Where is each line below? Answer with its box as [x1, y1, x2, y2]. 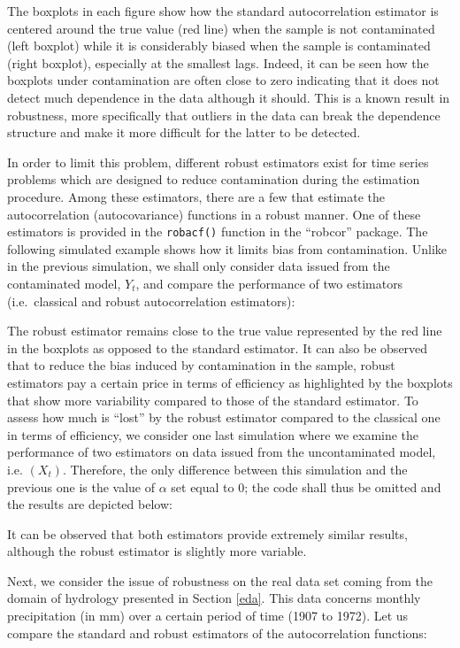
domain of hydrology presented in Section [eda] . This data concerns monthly [7, 589, 421, 607]
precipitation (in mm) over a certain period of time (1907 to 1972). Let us [7, 606, 409, 625]
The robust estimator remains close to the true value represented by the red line [7, 321, 442, 340]
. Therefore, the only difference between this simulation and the [62, 459, 408, 478]
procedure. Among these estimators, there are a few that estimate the [7, 187, 386, 205]
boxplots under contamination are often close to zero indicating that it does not [7, 71, 440, 89]
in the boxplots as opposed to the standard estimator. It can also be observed [7, 338, 428, 357]
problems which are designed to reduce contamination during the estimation [7, 170, 420, 189]
